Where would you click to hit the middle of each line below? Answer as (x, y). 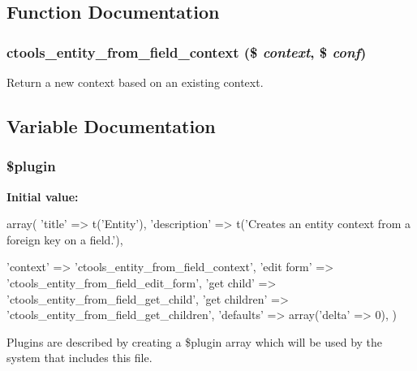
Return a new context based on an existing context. (135, 82)
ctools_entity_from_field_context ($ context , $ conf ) (187, 52)
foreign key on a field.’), (65, 239)
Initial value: (43, 196)
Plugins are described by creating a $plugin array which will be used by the (195, 341)
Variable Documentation (111, 125)
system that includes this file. (80, 358)
